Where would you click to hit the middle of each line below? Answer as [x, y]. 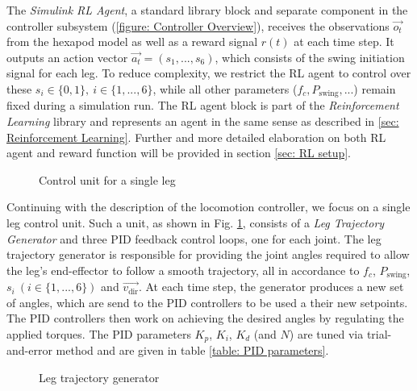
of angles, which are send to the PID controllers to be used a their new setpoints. [207, 302]
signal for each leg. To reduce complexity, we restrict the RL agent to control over [209, 73]
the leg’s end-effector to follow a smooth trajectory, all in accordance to [183, 270]
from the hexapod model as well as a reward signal [132, 42]
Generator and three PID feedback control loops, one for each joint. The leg [194, 238]
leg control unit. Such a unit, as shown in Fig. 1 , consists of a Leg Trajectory [196, 222]
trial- [379, 334]
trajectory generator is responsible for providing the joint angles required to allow [208, 254]
